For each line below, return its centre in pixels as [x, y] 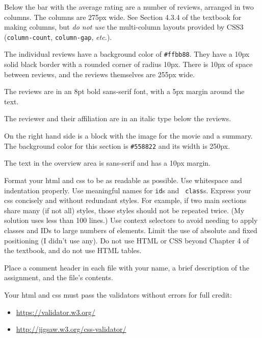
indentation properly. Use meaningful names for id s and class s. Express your [128, 190]
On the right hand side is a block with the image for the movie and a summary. [128, 136]
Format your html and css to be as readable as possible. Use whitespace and [123, 180]
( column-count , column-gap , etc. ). [58, 37]
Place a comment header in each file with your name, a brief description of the [127, 267]
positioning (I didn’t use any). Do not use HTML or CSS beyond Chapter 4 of [127, 240]
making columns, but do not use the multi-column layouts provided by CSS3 [124, 27]
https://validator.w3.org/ [56, 312]
